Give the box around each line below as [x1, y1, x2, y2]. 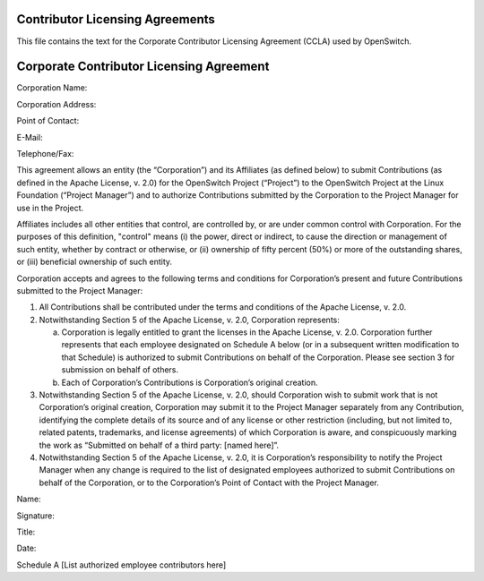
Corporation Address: [16, 98, 97, 109]
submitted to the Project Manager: [16, 285, 143, 295]
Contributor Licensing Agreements [16, 12, 215, 27]
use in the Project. [16, 202, 84, 213]
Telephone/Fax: [16, 148, 74, 158]
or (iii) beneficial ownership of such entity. [16, 256, 173, 268]
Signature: [16, 510, 56, 521]
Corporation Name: [16, 82, 88, 93]
